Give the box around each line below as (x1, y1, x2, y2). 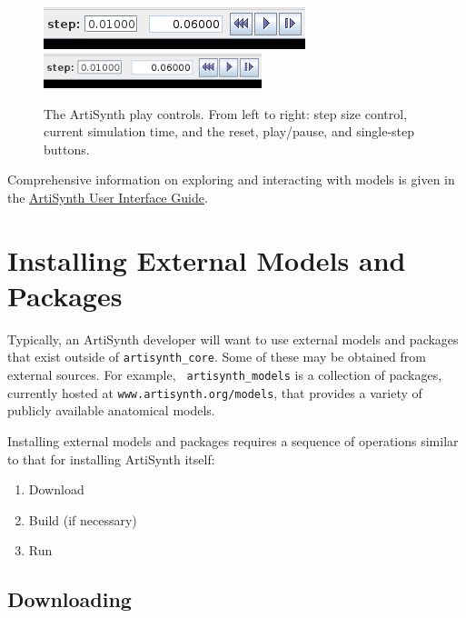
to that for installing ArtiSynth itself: (7, 449, 215, 468)
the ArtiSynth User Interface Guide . (7, 187, 208, 206)
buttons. (44, 139, 90, 158)
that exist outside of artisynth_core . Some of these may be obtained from (7, 347, 426, 366)
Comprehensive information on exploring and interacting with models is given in (7, 170, 455, 189)
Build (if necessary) (28, 510, 137, 529)
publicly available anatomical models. (7, 401, 215, 420)
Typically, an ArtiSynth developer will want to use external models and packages (7, 329, 459, 348)
